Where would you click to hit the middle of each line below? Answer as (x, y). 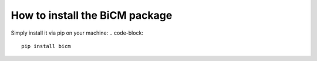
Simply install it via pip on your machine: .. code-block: (77, 33)
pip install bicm (46, 46)
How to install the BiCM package (92, 15)
